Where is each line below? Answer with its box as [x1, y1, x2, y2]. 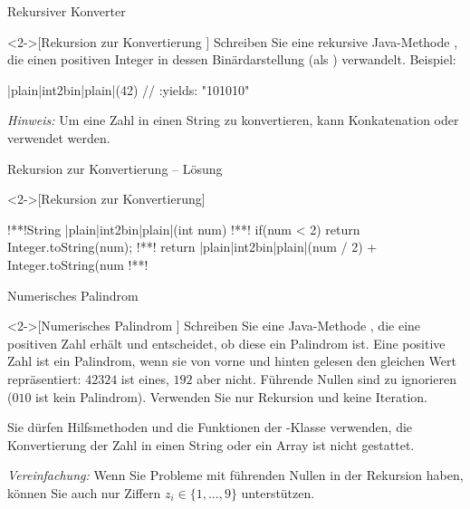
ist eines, [120, 369, 169, 388]
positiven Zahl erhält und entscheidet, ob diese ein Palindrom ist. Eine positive [7, 333, 446, 352]
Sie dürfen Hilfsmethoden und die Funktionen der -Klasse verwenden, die [7, 418, 413, 437]
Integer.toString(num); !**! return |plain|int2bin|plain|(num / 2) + [7, 237, 378, 256]
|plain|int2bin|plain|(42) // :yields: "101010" [7, 80, 250, 99]
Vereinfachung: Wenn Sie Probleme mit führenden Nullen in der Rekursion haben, [7, 466, 464, 485]
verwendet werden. [7, 128, 110, 147]
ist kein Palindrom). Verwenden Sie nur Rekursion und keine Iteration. [35, 387, 427, 406]
